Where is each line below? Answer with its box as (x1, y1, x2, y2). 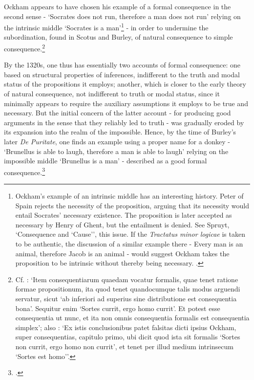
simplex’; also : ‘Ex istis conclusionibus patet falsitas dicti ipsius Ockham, (15, 322, 236, 332)
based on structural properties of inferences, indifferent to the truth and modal (4, 69, 240, 79)
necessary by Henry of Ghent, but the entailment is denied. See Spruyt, (15, 219, 230, 229)
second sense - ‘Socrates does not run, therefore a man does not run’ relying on (4, 11, 241, 21)
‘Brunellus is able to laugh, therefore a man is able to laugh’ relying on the (4, 146, 229, 156)
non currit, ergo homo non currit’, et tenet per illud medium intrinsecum (15, 341, 233, 351)
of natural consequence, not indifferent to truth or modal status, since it (4, 89, 220, 99)
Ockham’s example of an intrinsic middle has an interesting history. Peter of (15, 191, 244, 201)
